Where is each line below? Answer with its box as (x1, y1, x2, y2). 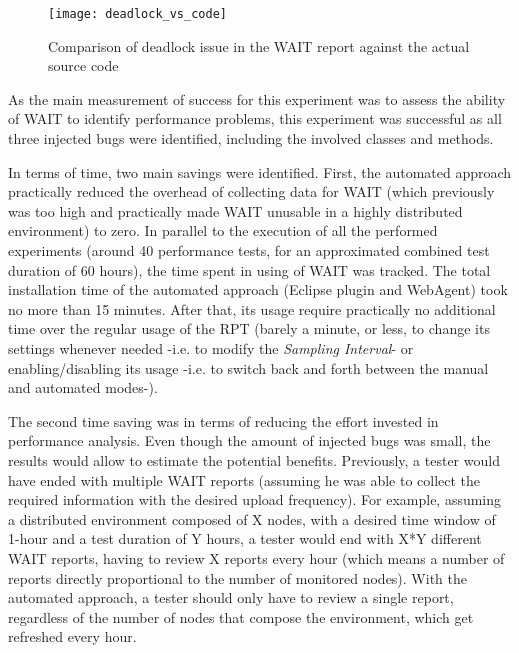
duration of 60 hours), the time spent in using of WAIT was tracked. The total (8, 259, 491, 280)
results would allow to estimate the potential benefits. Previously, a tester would (8, 449, 500, 470)
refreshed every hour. (8, 626, 137, 647)
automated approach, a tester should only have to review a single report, (8, 587, 454, 608)
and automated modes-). (8, 377, 158, 398)
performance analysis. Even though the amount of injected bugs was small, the (8, 430, 491, 451)
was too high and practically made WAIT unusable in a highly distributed (8, 200, 463, 221)
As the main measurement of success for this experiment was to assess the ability (8, 88, 506, 109)
